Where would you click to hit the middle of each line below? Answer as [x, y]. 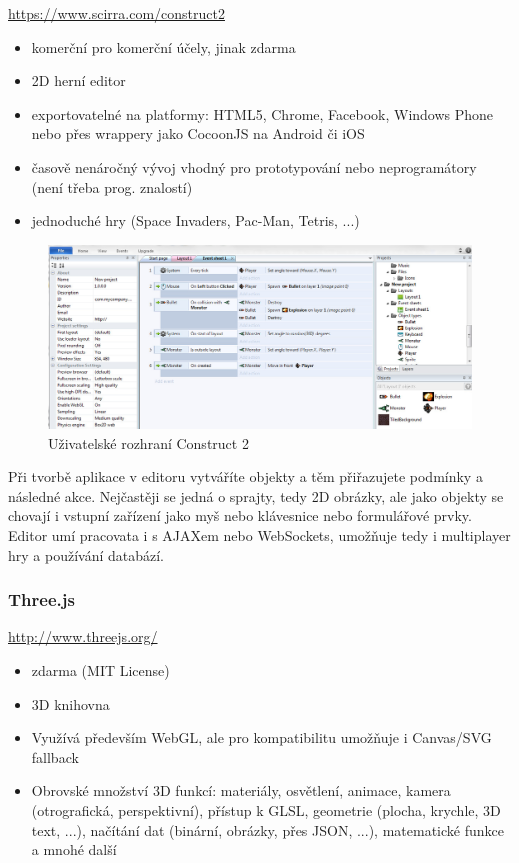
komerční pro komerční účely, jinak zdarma [163, 46]
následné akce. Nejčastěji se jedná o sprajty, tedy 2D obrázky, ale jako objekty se [256, 495]
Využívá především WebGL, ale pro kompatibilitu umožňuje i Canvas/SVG [261, 737]
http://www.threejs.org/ [83, 636]
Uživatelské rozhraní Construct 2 [148, 442]
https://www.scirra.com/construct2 [116, 13]
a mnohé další [74, 849]
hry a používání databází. [86, 554]
